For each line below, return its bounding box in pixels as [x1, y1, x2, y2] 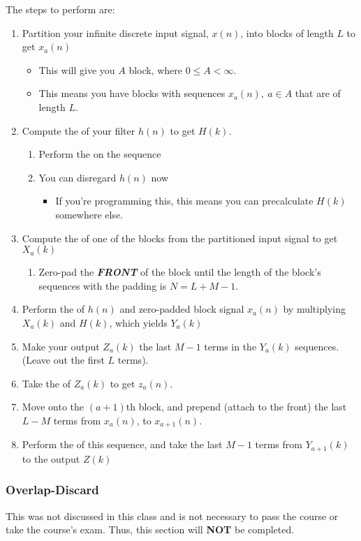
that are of [295, 86, 341, 101]
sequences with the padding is [38, 278, 167, 292]
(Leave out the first [22, 353, 105, 367]
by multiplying [283, 302, 346, 316]
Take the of [22, 376, 71, 390]
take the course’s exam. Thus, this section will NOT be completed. [6, 522, 295, 537]
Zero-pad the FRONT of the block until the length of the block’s [38, 265, 321, 279]
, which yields [109, 315, 168, 329]
